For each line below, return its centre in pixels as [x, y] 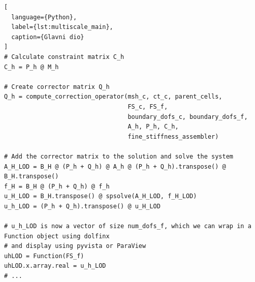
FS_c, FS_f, [148, 106]
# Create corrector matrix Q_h [57, 87]
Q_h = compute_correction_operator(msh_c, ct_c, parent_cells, [113, 97]
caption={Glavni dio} [48, 37]
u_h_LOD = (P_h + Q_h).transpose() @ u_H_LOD [82, 206]
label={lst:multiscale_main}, [62, 27]
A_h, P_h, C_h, [153, 127]
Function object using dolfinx [57, 236]
